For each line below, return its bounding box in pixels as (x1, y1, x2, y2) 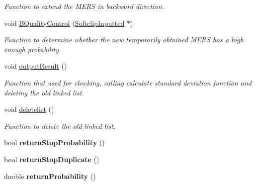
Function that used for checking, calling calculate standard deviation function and (4, 77, 252, 88)
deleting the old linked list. (4, 87, 84, 97)
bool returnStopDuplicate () (4, 154, 99, 164)
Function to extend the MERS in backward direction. (4, 1, 164, 11)
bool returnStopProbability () (4, 137, 105, 148)
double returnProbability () (4, 171, 96, 181)
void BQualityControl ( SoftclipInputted (4, 17, 125, 28)
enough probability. (4, 44, 61, 54)
